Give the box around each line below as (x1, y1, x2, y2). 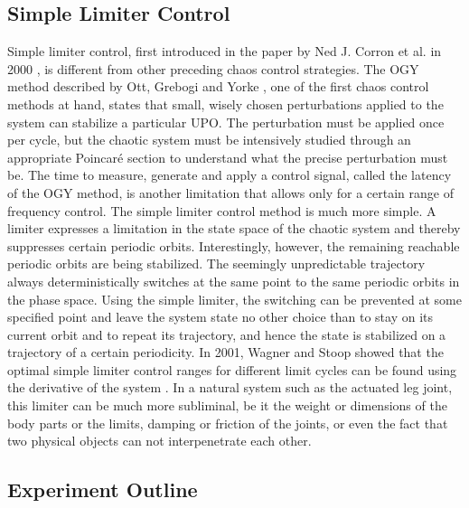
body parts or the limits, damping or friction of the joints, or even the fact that (7, 413, 448, 432)
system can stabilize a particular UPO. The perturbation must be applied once (7, 112, 445, 131)
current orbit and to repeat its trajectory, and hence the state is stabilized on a (7, 325, 446, 343)
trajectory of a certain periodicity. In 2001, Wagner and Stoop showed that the (7, 343, 444, 362)
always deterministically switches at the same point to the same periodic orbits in (7, 271, 460, 290)
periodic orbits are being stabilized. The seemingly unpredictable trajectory (7, 254, 426, 273)
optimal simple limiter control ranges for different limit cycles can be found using (7, 360, 457, 379)
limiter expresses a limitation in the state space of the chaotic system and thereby (7, 219, 461, 238)
